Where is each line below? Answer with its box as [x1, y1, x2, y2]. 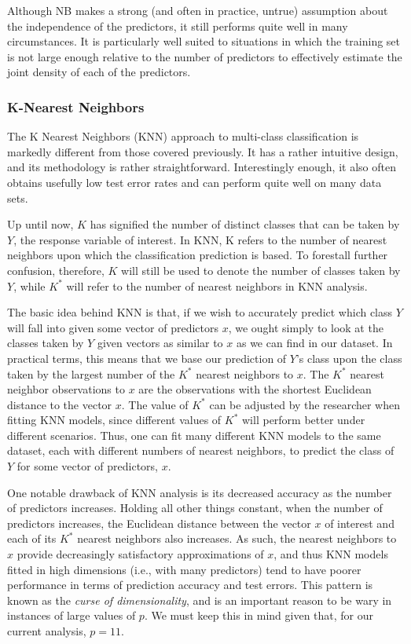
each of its [7, 530, 57, 547]
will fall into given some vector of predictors [7, 319, 218, 335]
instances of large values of [7, 607, 136, 624]
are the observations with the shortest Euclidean [138, 381, 372, 397]
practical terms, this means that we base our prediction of [7, 349, 287, 366]
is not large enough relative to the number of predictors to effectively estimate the [7, 48, 402, 64]
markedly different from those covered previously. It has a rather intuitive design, [7, 143, 398, 159]
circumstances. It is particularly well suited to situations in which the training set [7, 33, 401, 49]
